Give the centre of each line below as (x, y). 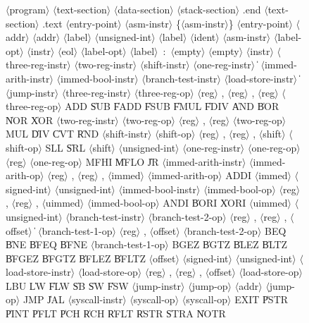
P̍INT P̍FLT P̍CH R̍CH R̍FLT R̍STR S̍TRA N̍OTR (116, 313)
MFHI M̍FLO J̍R (122, 161)
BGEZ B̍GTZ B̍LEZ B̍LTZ (230, 244)
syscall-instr (97, 299)
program (27, 9)
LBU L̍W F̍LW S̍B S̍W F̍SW (67, 285)
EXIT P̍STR (261, 299)
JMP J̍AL (44, 299)
